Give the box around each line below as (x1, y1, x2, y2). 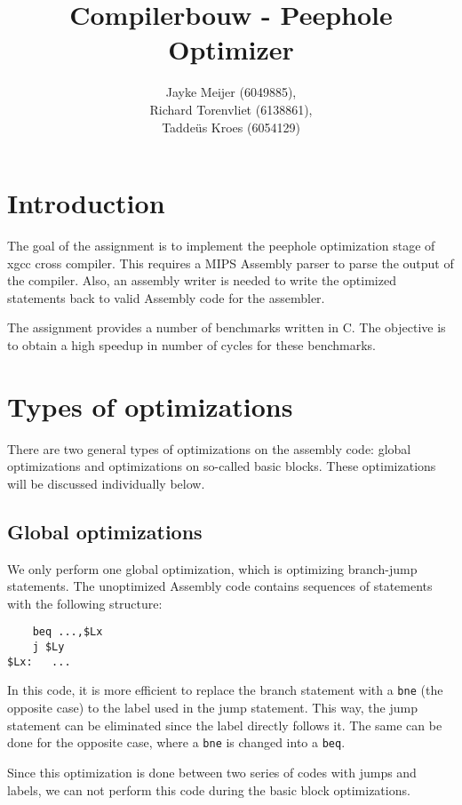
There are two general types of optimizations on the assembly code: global (7, 439, 411, 458)
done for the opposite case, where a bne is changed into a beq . (7, 733, 346, 752)
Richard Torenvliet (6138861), (149, 100, 313, 118)
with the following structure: (7, 594, 163, 612)
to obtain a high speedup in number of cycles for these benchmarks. (7, 336, 376, 354)
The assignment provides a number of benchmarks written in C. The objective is (7, 318, 446, 337)
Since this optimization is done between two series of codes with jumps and (7, 762, 417, 781)
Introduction (7, 185, 165, 221)
